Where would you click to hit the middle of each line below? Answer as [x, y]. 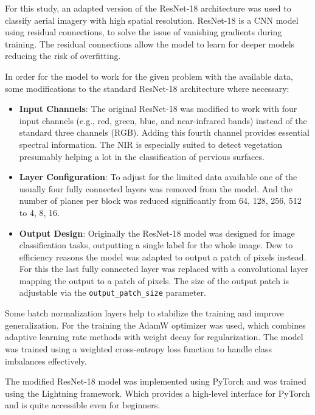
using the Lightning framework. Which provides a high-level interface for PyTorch [157, 393]
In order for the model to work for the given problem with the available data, [149, 76]
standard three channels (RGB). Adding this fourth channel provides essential [164, 132]
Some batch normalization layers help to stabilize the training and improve [144, 313]
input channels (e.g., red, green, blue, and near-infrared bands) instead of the [163, 120]
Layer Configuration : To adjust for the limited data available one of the [158, 177]
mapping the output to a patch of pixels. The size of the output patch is [154, 280]
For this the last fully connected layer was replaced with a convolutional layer [164, 269]
